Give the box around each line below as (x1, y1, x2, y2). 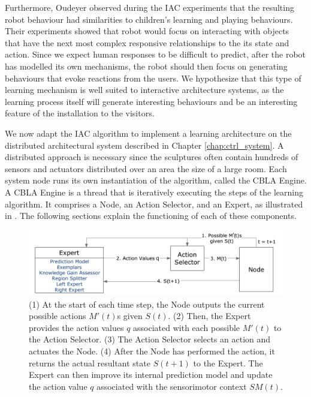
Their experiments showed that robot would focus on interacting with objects (5, 25, 289, 37)
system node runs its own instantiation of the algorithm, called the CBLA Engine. (5, 174, 307, 187)
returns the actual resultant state (29, 356, 150, 369)
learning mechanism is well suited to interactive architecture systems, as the (5, 83, 284, 96)
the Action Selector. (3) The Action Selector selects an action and (29, 333, 271, 345)
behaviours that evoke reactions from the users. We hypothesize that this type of (5, 71, 301, 84)
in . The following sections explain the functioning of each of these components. (5, 209, 297, 222)
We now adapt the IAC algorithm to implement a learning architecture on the (5, 127, 292, 139)
